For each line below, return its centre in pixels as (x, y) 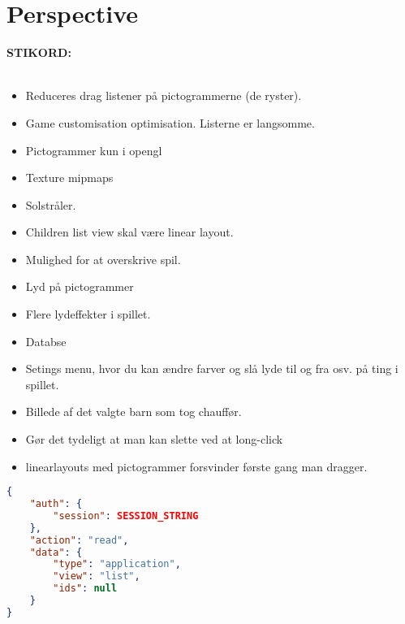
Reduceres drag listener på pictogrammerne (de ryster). (164, 95)
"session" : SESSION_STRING (126, 516)
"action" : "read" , (79, 540)
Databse (46, 341)
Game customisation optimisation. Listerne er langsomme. (170, 122)
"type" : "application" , (117, 564)
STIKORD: (39, 52)
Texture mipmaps (69, 178)
